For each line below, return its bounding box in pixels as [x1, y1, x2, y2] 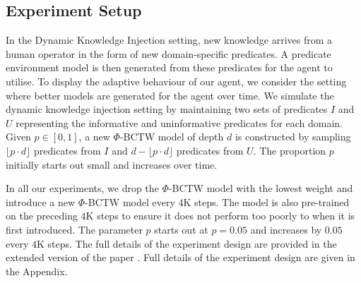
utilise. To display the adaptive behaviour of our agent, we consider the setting [6, 73, 347, 88]
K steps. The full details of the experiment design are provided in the [36, 236, 337, 251]
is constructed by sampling [235, 129, 351, 144]
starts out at [154, 222, 208, 236]
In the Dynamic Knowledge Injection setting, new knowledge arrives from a [6, 32, 333, 47]
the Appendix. [6, 263, 68, 278]
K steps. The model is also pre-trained [183, 194, 350, 209]
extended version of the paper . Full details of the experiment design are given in [6, 250, 355, 265]
